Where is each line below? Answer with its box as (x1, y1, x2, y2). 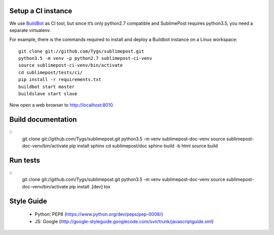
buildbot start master (18, 84, 75, 90)
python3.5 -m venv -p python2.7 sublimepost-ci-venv (18, 56, 152, 61)
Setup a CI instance (9, 7, 73, 15)
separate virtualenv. (9, 27, 51, 33)
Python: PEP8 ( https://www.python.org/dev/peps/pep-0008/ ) (35, 211, 163, 217)
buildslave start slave (18, 91, 78, 97)
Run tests (9, 156, 40, 165)
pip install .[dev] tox (69, 183, 111, 189)
